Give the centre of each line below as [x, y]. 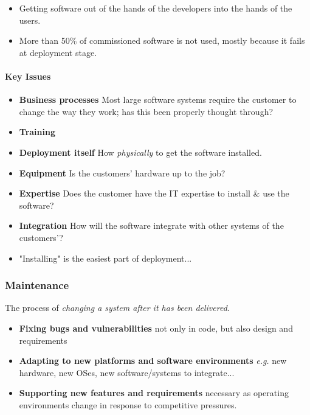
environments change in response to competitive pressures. [128, 404]
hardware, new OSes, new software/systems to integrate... [127, 372]
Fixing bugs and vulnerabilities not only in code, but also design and [156, 328]
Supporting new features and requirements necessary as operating [154, 393]
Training [37, 132]
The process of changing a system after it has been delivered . [117, 308]
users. [30, 20]
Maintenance [37, 285]
